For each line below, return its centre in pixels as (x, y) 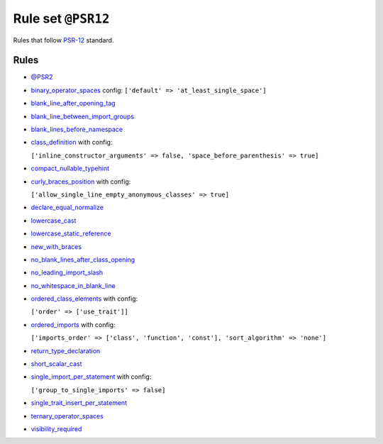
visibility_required (56, 429)
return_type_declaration (66, 350)
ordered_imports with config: (73, 324)
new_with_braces (56, 246)
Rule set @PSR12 (61, 18)
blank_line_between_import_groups (83, 116)
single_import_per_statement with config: (91, 377)
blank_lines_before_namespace (77, 129)
